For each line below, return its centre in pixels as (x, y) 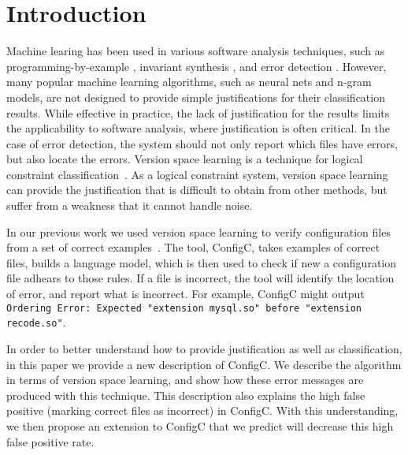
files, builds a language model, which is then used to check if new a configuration (202, 262)
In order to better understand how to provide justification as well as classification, (204, 348)
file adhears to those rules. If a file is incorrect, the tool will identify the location (200, 278)
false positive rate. (50, 441)
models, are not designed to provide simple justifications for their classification (196, 97)
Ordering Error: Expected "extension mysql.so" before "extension (184, 308)
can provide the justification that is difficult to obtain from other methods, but (197, 190)
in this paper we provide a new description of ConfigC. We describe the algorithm (204, 364)
